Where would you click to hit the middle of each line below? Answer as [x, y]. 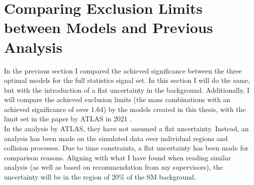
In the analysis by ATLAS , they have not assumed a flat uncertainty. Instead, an [127, 129]
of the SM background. [161, 177]
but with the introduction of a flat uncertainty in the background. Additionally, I [127, 90]
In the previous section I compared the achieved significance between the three [123, 70]
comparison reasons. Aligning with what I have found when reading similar [118, 157]
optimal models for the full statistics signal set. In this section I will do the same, [127, 80]
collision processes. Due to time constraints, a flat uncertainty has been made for [126, 148]
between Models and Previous [109, 27]
